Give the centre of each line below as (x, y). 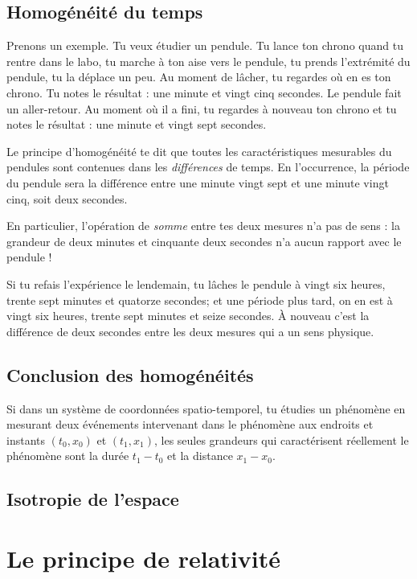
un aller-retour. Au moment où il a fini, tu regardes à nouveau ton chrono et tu (202, 108)
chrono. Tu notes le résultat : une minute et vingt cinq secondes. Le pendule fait (204, 92)
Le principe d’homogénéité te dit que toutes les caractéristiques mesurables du (199, 151)
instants (26, 439)
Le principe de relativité (143, 558)
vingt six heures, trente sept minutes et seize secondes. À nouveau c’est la (188, 316)
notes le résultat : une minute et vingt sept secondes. (137, 124)
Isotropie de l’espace (93, 499)
